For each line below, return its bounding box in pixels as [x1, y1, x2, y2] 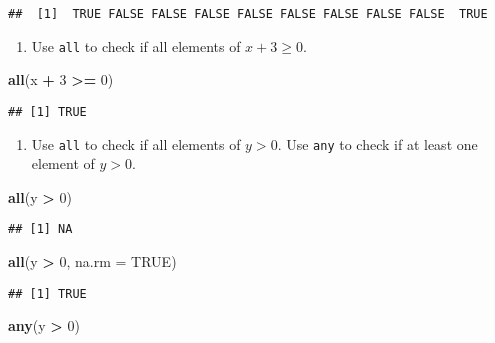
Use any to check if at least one [286, 133, 478, 154]
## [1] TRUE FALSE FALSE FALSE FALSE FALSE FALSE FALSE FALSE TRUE [8, 7, 488, 21]
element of [31, 153, 95, 174]
